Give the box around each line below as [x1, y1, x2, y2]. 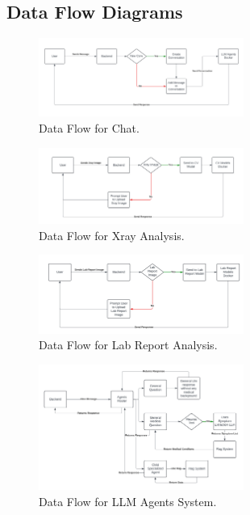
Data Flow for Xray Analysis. [39, 226, 185, 243]
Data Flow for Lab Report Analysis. [39, 336, 218, 353]
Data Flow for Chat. [39, 119, 140, 136]
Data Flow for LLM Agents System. [39, 493, 217, 510]
